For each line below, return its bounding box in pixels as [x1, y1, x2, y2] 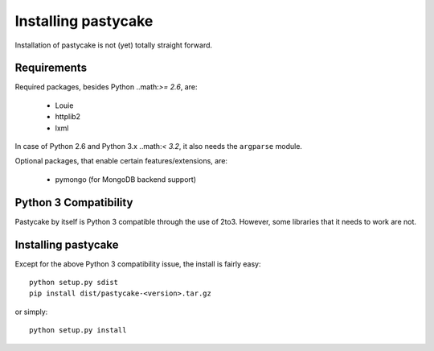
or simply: [14, 307, 48, 316]
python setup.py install [29, 326, 127, 335]
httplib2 [55, 112, 80, 122]
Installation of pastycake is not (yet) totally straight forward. [14, 40, 213, 50]
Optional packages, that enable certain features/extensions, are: [14, 156, 228, 166]
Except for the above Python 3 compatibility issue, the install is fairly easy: [14, 258, 261, 269]
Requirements [14, 61, 88, 75]
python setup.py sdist [29, 278, 119, 287]
